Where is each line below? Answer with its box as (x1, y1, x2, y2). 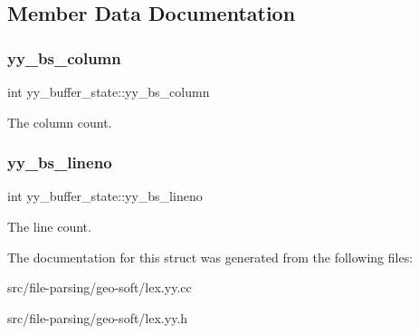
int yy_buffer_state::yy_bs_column (7, 82, 210, 100)
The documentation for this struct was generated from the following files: (7, 247, 414, 266)
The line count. (7, 217, 91, 235)
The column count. (7, 112, 112, 131)
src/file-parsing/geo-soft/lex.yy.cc (7, 278, 192, 297)
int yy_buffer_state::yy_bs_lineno (7, 186, 203, 205)
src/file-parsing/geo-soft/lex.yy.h (7, 308, 188, 327)
